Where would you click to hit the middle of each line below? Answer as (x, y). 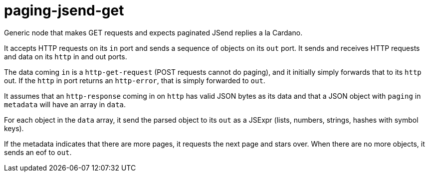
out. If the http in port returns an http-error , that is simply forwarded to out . (135, 80)
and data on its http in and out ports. (66, 56)
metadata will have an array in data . (65, 104)
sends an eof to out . (38, 152)
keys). (14, 128)
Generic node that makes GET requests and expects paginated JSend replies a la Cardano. (153, 32)
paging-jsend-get (64, 10)
